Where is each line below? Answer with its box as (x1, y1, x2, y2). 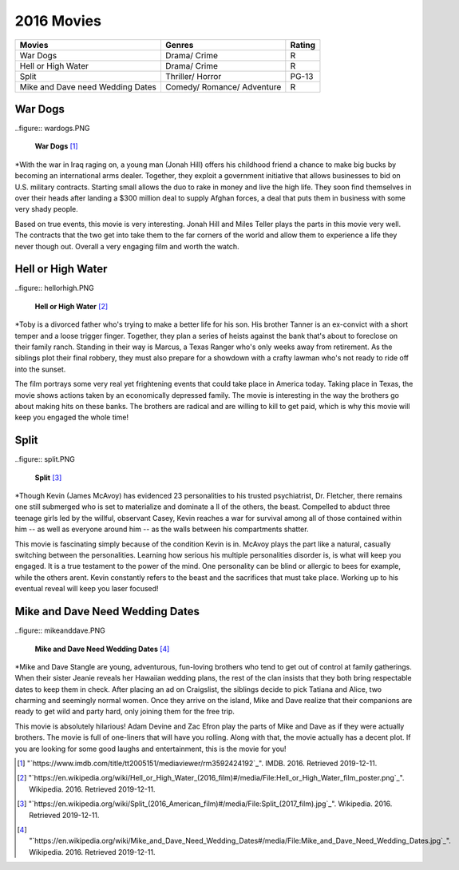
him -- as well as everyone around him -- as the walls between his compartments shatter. (14, 524, 309, 534)
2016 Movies (14, 12, 101, 30)
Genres (164, 39, 194, 50)
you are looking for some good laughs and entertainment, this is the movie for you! (14, 744, 287, 753)
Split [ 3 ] (34, 472, 62, 483)
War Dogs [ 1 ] (34, 141, 79, 151)
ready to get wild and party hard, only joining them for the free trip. (14, 707, 235, 717)
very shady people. (14, 205, 79, 214)
